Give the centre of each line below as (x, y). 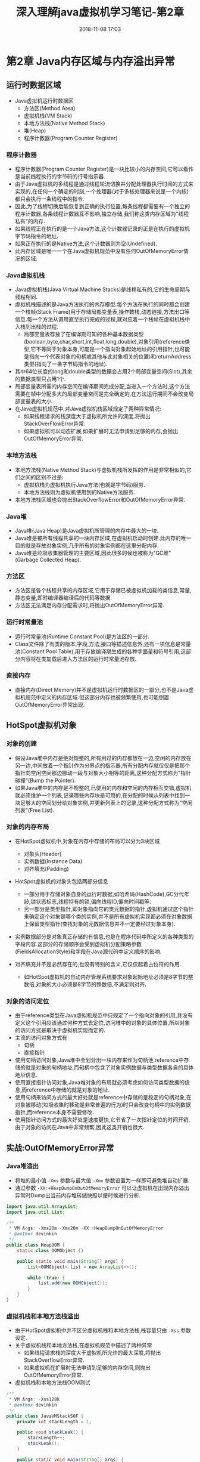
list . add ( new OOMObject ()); (73, 1283)
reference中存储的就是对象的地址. (68, 1090)
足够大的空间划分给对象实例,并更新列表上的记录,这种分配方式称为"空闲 (106, 802)
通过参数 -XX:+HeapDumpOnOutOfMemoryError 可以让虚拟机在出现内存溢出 (102, 1188)
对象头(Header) (43, 854)
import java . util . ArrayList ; (42, 1206)
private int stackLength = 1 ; (54, 1421)
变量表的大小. (37, 401)
